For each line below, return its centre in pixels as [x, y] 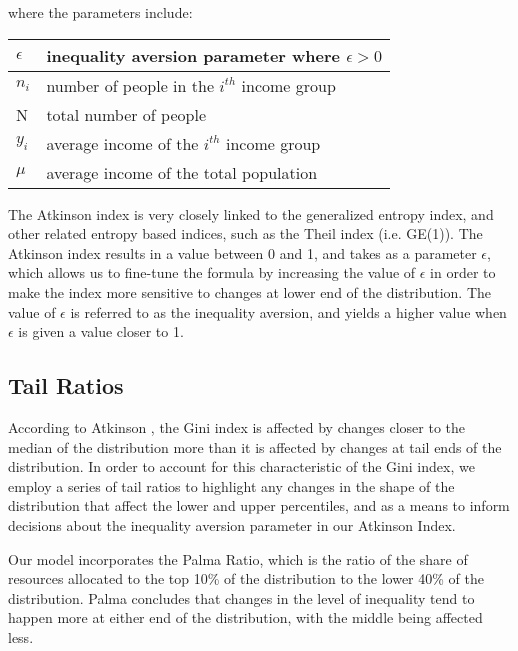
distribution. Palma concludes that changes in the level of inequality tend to [241, 597]
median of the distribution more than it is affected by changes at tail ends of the [255, 446]
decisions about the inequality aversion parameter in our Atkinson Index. [232, 524]
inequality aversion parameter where [193, 55]
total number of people [126, 114]
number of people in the [130, 85]
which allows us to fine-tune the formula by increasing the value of [212, 272]
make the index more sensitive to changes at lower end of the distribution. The [249, 291]
